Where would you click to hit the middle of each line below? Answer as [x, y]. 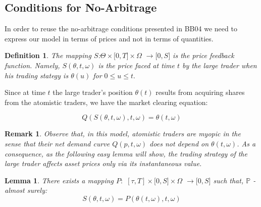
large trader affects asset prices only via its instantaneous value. [103, 163]
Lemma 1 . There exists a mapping [59, 180]
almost [15, 190]
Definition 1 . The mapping [48, 55]
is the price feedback [203, 55]
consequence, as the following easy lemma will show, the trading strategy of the [126, 153]
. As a [246, 143]
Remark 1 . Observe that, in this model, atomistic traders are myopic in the [123, 134]
